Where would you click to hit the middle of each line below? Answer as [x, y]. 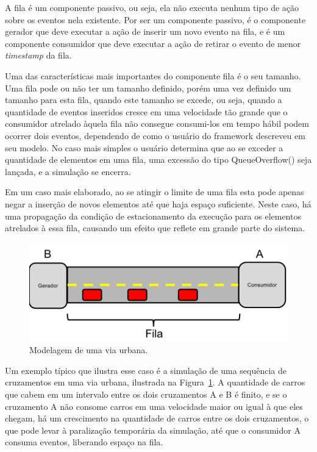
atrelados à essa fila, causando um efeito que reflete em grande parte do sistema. [155, 228]
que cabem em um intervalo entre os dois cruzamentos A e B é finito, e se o [146, 394]
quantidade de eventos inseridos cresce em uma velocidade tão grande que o [146, 111]
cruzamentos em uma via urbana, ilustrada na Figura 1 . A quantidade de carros [155, 382]
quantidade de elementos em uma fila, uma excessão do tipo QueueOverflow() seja [158, 160]
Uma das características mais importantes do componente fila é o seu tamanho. [153, 75]
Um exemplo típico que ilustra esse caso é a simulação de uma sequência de [146, 370]
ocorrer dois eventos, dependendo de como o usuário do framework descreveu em [155, 135]
